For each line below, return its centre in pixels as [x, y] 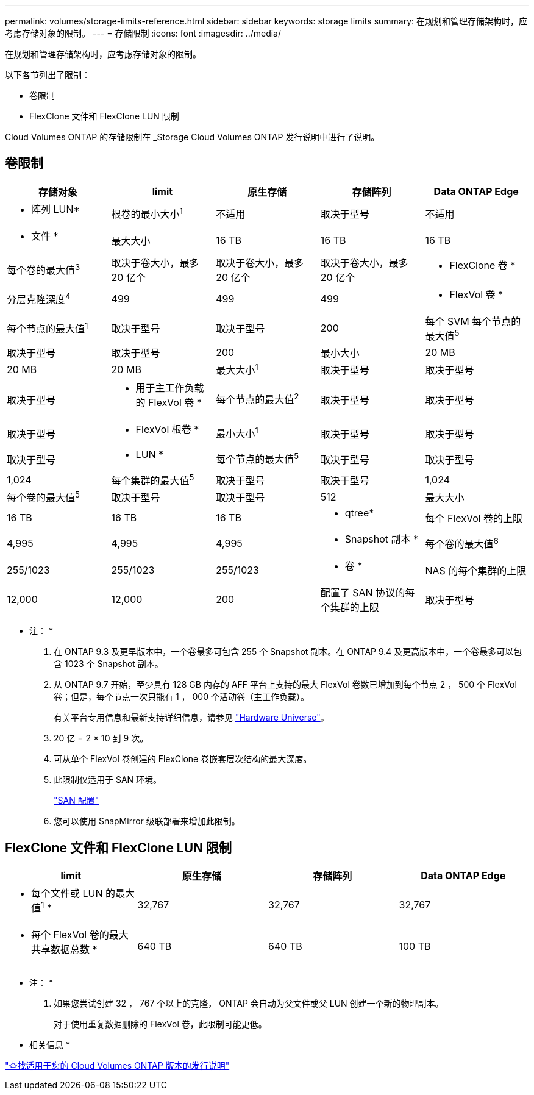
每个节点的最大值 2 [258, 399]
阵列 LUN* [55, 209]
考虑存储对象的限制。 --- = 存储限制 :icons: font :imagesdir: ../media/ [143, 33]
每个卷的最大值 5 [43, 497]
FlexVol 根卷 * [167, 429]
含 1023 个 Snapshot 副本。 [109, 664]
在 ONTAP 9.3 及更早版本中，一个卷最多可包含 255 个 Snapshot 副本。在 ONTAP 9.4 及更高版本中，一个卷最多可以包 [288, 652]
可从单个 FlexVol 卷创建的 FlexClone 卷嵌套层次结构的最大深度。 [183, 759]
